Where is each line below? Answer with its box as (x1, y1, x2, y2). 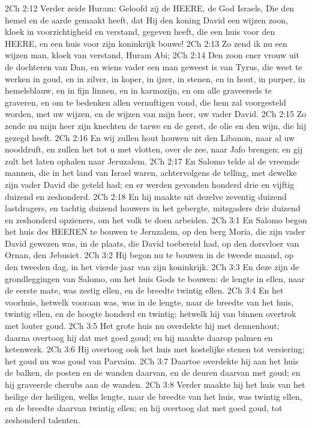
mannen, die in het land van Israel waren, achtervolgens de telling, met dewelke (5, 166, 297, 179)
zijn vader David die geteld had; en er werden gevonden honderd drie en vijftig (5, 178, 295, 190)
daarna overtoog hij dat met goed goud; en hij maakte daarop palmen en (5, 331, 273, 343)
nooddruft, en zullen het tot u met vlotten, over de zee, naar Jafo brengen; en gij (5, 143, 303, 155)
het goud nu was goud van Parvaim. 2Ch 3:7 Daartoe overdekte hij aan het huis (5, 354, 299, 367)
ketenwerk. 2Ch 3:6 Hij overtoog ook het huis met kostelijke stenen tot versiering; (5, 343, 305, 355)
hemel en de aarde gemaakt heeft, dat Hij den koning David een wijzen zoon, (5, 13, 288, 26)
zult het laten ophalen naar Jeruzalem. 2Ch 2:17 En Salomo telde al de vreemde (5, 154, 299, 167)
